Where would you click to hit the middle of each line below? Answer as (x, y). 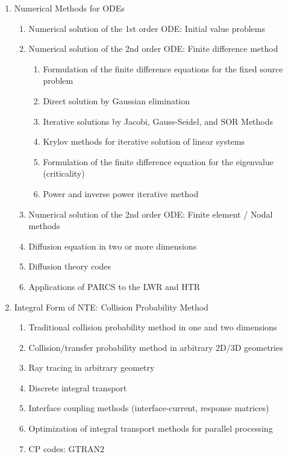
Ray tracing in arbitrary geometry (92, 367)
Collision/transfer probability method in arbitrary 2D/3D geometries (156, 347)
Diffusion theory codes (70, 266)
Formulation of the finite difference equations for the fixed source (163, 68)
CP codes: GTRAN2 (66, 448)
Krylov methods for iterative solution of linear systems (144, 141)
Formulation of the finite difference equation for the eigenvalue (158, 161)
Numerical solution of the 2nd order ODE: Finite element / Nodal (151, 214)
